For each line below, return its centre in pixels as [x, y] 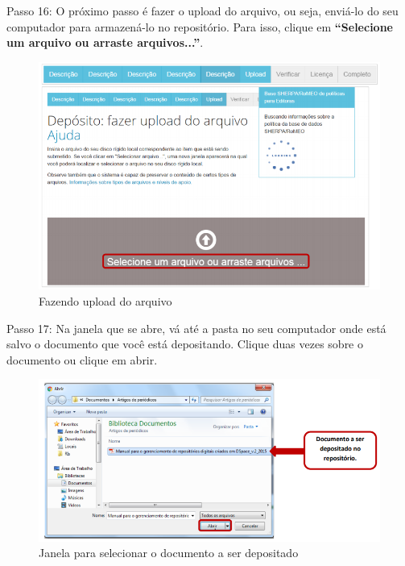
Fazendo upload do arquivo [105, 301]
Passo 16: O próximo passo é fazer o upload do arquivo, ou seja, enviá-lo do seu [202, 10]
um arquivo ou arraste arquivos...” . [105, 42]
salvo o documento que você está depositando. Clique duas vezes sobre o [185, 344]
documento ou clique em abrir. [82, 359]
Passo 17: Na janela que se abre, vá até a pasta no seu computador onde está [196, 328]
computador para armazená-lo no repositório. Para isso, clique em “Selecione [200, 26]
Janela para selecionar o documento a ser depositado [169, 553]
